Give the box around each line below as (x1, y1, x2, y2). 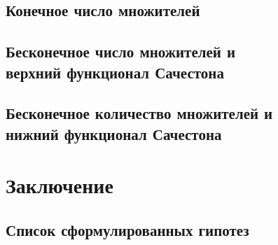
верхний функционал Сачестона (6, 61, 224, 83)
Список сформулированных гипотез (6, 218, 249, 240)
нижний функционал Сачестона (6, 122, 222, 144)
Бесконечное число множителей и (6, 41, 236, 62)
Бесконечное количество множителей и (6, 102, 273, 124)
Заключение (6, 171, 113, 199)
